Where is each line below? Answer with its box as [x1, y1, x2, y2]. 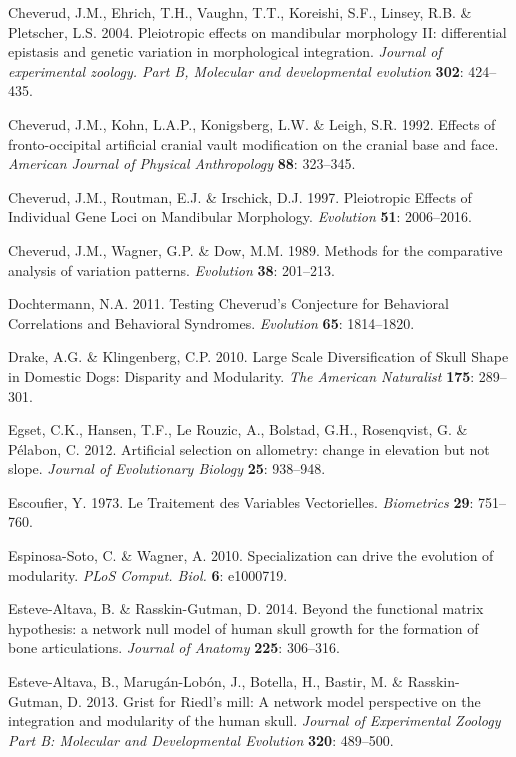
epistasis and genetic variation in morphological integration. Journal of [8, 41, 442, 62]
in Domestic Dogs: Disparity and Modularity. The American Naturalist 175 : [8, 365, 475, 386]
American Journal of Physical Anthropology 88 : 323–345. [8, 153, 356, 174]
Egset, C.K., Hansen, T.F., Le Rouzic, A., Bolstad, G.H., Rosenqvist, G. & [8, 419, 468, 440]
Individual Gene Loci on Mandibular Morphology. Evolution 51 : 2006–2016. [8, 206, 473, 227]
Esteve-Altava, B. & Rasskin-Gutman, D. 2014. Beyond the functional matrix [8, 598, 484, 619]
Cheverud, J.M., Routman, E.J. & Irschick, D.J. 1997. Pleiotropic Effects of [8, 186, 472, 207]
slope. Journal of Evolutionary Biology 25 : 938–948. [8, 458, 326, 479]
